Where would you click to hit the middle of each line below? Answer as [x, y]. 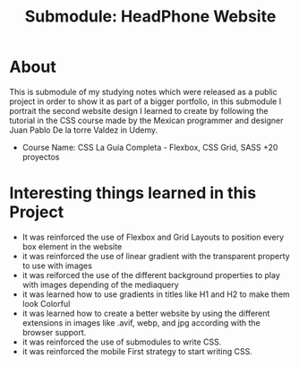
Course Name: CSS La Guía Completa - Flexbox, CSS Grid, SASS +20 [150, 147]
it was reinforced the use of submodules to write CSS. [122, 342]
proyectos [41, 157]
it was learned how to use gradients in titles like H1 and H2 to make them [156, 294]
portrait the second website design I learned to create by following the [139, 110]
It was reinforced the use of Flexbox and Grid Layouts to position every [153, 237]
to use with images [57, 266]
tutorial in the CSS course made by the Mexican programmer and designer [146, 120]
